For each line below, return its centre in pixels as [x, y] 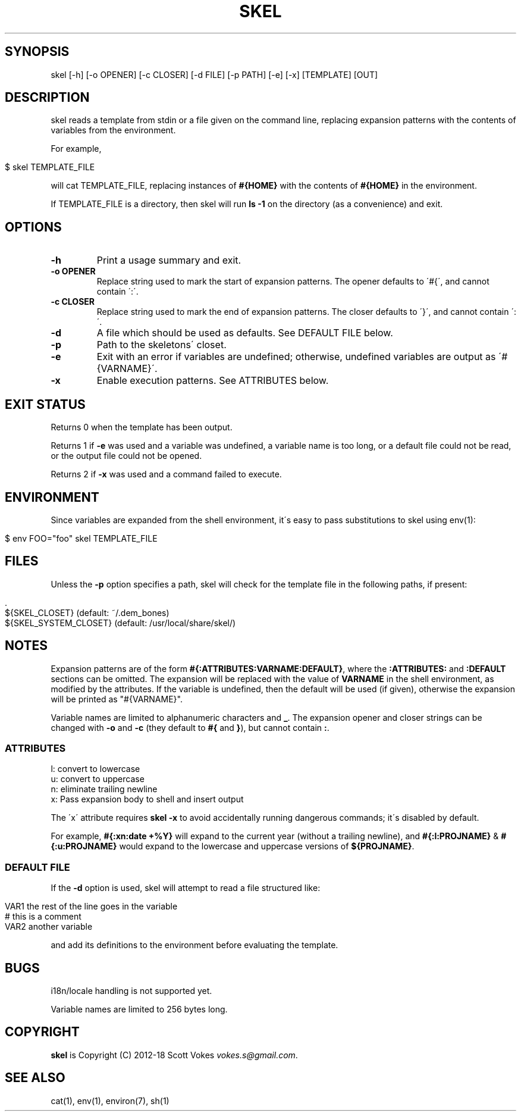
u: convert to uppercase [98, 779]
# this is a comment [43, 917]
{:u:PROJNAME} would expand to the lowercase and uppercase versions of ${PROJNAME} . [233, 846]
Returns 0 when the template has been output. [142, 427]
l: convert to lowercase [95, 769]
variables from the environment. [113, 130]
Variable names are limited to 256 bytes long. [139, 1009]
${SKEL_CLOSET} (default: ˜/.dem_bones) [87, 612]
